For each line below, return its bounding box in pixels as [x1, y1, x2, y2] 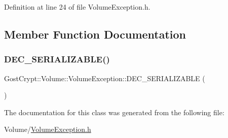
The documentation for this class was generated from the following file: [4, 107, 224, 117]
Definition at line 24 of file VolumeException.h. [4, 2, 150, 12]
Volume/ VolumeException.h [4, 124, 91, 134]
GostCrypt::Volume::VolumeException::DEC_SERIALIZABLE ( [4, 73, 205, 83]
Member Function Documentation [4, 26, 186, 42]
